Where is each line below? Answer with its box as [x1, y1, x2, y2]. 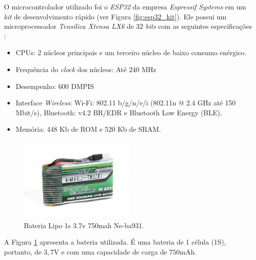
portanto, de [4, 247, 42, 257]
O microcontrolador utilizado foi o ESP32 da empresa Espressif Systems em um [4, 1, 246, 11]
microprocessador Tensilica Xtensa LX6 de [4, 21, 134, 31]
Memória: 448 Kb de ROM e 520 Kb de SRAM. [15, 124, 161, 134]
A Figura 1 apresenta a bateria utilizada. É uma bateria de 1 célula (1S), [4, 237, 226, 247]
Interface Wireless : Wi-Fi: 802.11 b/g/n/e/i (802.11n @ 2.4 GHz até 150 [15, 97, 236, 108]
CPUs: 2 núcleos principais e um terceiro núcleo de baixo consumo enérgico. [15, 47, 247, 58]
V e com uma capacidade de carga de [54, 247, 167, 257]
